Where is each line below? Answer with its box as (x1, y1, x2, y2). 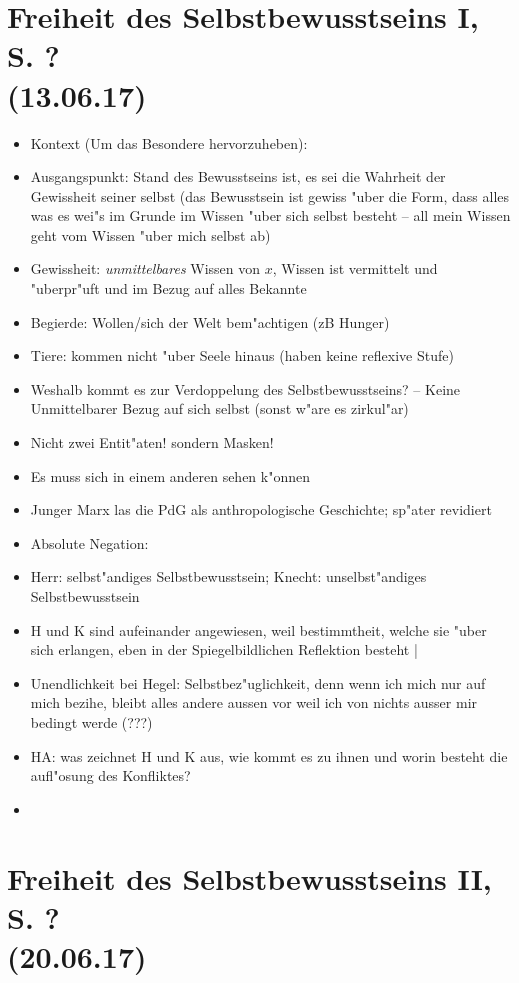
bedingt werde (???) (30, 711, 153, 732)
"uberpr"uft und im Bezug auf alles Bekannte (30, 278, 307, 299)
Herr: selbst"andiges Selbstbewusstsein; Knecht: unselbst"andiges (30, 566, 427, 587)
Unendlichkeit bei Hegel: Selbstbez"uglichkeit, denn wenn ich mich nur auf (30, 672, 486, 693)
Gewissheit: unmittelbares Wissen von (30, 258, 261, 279)
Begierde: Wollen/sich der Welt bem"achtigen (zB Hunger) (30, 311, 390, 332)
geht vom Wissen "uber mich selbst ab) (30, 224, 271, 245)
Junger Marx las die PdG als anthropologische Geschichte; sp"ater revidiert (30, 499, 492, 520)
